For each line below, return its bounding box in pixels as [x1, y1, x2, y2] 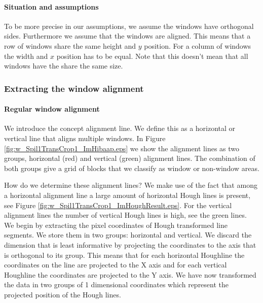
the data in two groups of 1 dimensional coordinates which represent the [4, 279, 229, 290]
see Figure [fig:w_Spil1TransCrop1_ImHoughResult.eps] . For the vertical [4, 199, 232, 210]
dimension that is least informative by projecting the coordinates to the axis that [4, 239, 256, 250]
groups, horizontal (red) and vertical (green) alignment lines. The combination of [4, 153, 255, 163]
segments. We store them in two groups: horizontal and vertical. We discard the [4, 229, 252, 240]
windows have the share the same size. [4, 60, 123, 71]
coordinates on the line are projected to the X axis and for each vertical [4, 259, 227, 270]
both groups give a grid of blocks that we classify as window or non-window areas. [4, 162, 259, 173]
